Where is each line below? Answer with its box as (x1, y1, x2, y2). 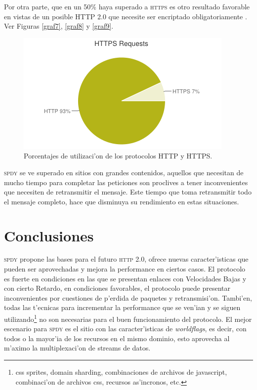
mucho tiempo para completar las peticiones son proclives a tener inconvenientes (4, 177, 248, 187)
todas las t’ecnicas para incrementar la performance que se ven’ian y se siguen (4, 302, 241, 312)
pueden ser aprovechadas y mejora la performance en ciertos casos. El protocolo (4, 264, 246, 274)
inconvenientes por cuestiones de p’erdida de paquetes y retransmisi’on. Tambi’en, (4, 292, 252, 303)
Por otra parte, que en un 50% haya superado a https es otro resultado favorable (4, 1, 250, 11)
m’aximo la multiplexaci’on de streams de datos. (4, 343, 151, 353)
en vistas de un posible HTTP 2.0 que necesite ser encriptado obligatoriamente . (4, 11, 247, 21)
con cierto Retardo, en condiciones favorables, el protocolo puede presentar (4, 283, 230, 293)
